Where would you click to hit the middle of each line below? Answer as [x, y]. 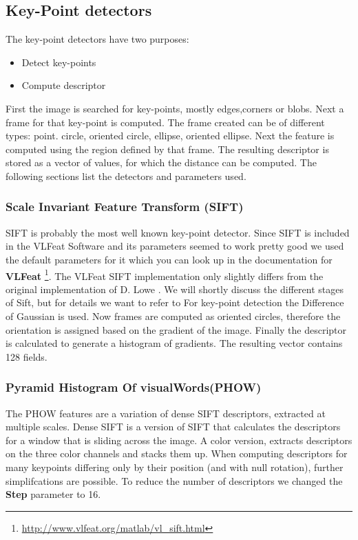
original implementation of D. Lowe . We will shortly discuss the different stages [175, 289]
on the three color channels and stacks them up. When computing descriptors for [177, 453]
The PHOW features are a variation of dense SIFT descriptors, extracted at [166, 413]
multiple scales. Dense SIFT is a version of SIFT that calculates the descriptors [173, 427]
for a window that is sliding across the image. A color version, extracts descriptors [179, 440]
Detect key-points [59, 62]
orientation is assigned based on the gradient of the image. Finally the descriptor [176, 329]
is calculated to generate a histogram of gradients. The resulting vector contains [174, 343]
